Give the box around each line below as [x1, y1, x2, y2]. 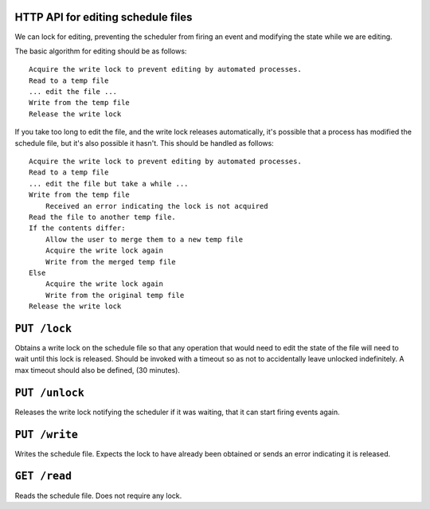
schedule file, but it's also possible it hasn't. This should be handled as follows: [14, 138, 274, 147]
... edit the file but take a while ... [29, 179, 189, 188]
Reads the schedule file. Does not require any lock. [14, 491, 182, 500]
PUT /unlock [14, 386, 85, 399]
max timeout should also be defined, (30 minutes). [14, 365, 181, 374]
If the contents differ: [29, 224, 126, 233]
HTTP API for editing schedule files [14, 10, 193, 24]
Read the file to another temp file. [29, 212, 177, 221]
